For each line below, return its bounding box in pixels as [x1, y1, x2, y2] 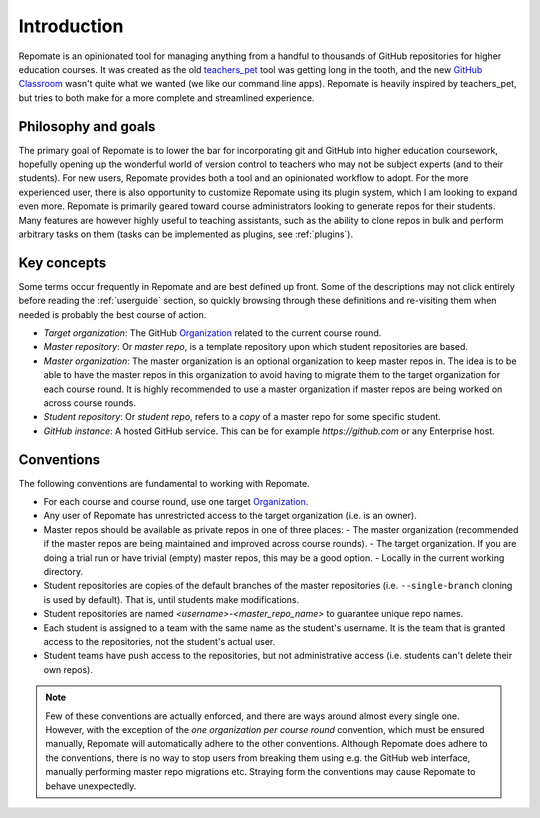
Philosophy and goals [18, 118, 156, 135]
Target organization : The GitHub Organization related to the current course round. [43, 327, 382, 339]
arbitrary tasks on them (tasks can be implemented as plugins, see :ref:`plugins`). [18, 228, 354, 240]
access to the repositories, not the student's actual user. [43, 635, 276, 647]
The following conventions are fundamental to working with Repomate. [18, 477, 310, 489]
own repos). [43, 663, 94, 675]
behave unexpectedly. [45, 780, 137, 792]
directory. [43, 566, 84, 578]
